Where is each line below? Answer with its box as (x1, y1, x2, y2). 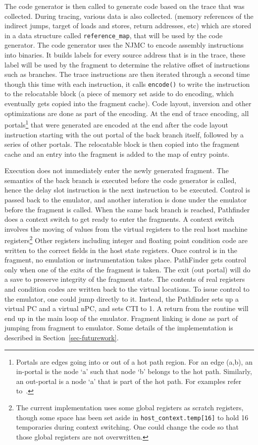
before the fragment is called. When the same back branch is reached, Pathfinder (4, 204, 250, 214)
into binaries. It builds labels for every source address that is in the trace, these (4, 50, 246, 60)
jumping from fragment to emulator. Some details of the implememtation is (4, 322, 233, 333)
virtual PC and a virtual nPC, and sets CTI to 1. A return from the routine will (4, 303, 249, 314)
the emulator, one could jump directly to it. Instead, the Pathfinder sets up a (4, 293, 239, 304)
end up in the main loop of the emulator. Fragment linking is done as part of (4, 313, 238, 323)
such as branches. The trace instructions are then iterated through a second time (4, 69, 250, 79)
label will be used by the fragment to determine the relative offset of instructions (4, 59, 250, 69)
